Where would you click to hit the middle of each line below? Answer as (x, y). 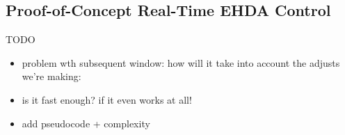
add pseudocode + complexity (86, 123)
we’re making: (51, 76)
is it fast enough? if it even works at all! (107, 99)
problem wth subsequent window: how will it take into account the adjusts (181, 62)
